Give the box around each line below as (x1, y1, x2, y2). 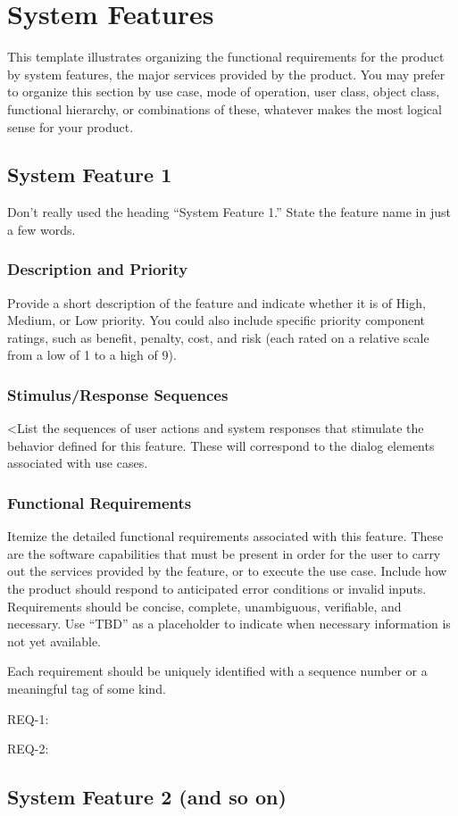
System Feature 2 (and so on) (7, 783, 287, 811)
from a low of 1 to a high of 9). (7, 346, 177, 364)
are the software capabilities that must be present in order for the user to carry (7, 544, 441, 562)
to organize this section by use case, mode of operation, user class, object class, (7, 82, 440, 101)
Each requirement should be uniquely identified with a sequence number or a (7, 662, 428, 680)
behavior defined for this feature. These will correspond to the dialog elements (7, 436, 435, 454)
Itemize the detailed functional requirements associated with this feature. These (7, 527, 444, 545)
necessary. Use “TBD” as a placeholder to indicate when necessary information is (7, 614, 451, 633)
